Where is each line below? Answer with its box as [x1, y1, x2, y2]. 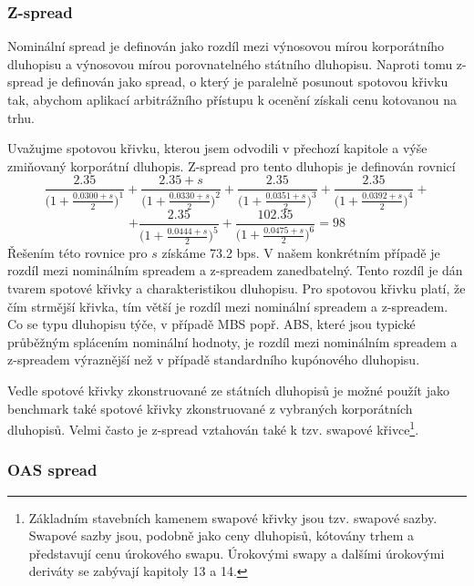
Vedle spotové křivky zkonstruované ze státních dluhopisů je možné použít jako [7, 381, 449, 399]
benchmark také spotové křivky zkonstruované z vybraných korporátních [7, 398, 413, 417]
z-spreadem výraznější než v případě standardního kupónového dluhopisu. [7, 350, 420, 369]
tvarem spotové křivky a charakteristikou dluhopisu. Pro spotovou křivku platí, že [7, 279, 466, 298]
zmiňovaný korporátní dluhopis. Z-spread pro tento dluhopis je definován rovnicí [7, 156, 456, 175]
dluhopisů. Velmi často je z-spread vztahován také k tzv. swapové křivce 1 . [7, 417, 419, 438]
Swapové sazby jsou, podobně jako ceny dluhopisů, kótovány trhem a [28, 526, 415, 545]
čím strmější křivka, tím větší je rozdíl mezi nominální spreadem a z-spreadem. [7, 296, 448, 315]
